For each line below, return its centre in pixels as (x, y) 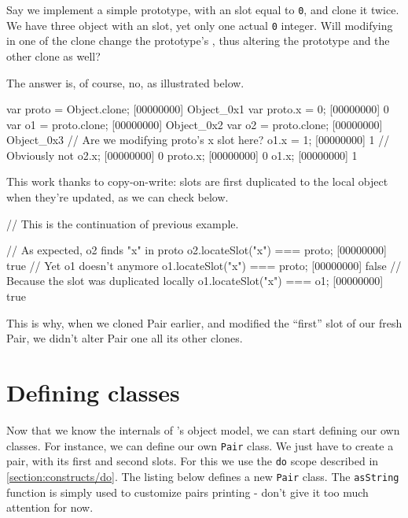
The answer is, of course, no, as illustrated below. (125, 82)
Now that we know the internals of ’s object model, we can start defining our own (203, 429)
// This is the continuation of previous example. (123, 223)
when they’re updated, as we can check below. (118, 197)
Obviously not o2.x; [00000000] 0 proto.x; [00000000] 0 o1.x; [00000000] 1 (182, 155)
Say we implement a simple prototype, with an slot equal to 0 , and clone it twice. (203, 9)
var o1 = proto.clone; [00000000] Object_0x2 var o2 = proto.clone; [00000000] (195, 124)
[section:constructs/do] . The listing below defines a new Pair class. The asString (203, 476)
